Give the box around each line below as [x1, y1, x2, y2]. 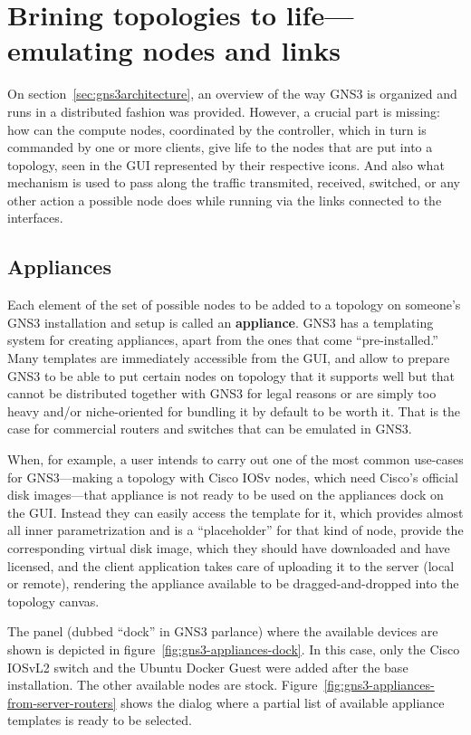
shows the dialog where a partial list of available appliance [120, 692, 445, 711]
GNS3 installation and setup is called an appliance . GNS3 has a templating [7, 312, 434, 331]
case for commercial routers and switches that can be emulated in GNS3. [7, 419, 412, 438]
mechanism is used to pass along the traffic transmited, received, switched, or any [7, 173, 460, 192]
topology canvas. [7, 591, 100, 610]
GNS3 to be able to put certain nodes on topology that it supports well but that [7, 366, 455, 385]
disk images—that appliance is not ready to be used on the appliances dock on [7, 485, 444, 504]
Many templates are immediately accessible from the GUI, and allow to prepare [7, 348, 450, 367]
